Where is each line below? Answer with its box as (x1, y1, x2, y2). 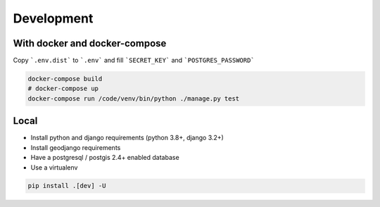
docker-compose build (27, 75, 103, 83)
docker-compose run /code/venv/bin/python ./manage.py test (27, 94, 240, 102)
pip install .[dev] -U (27, 182, 106, 190)
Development (13, 11, 94, 26)
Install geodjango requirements (30, 143, 121, 151)
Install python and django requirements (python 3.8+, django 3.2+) (30, 134, 224, 142)
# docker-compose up (27, 84, 99, 93)
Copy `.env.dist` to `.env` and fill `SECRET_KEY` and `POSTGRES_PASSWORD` (13, 56, 255, 65)
